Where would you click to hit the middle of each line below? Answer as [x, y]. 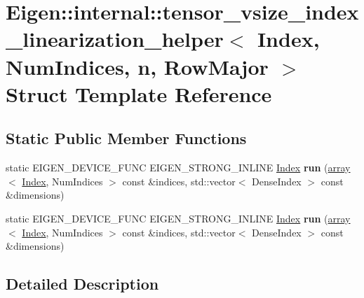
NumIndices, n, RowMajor [137, 66]
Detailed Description [82, 284]
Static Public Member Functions [126, 138]
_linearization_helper [115, 39]
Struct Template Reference [139, 93]
